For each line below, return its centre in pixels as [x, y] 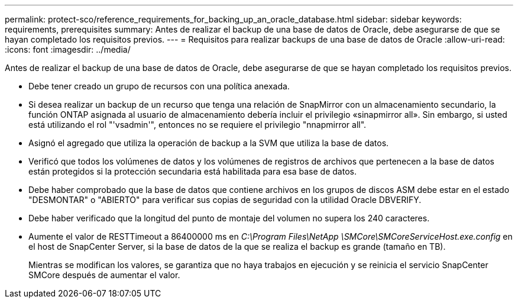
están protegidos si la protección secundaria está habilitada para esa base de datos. [192, 171]
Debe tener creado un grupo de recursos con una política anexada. [159, 86]
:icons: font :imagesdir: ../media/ [68, 49]
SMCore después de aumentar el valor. [104, 275]
